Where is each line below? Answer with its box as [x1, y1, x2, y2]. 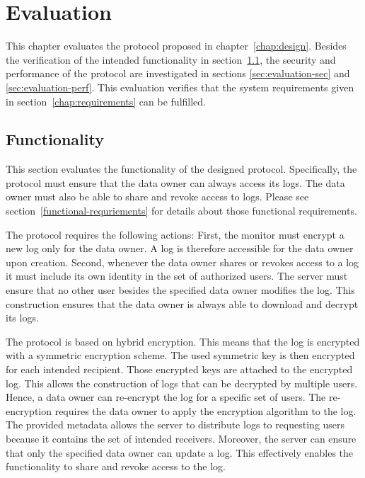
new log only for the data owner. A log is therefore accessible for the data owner [6, 241, 354, 256]
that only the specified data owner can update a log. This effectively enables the [6, 445, 354, 460]
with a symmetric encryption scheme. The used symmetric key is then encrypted [6, 348, 355, 363]
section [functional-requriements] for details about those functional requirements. [6, 203, 357, 218]
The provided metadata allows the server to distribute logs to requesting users [6, 417, 345, 432]
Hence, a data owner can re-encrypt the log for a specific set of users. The [6, 389, 326, 404]
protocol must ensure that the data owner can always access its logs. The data [6, 175, 345, 190]
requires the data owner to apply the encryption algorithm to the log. [54, 403, 357, 418]
